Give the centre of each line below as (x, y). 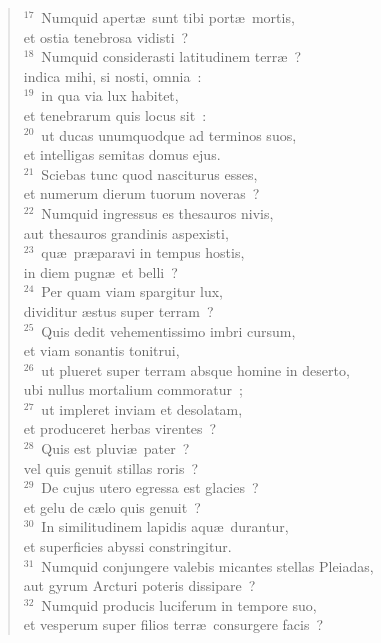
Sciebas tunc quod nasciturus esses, (149, 173)
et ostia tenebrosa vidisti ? (106, 36)
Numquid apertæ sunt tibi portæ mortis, (168, 17)
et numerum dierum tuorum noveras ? (141, 193)
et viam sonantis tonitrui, (101, 350)
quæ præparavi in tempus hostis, (143, 252)
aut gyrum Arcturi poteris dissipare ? (139, 585)
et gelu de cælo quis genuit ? (112, 506)
